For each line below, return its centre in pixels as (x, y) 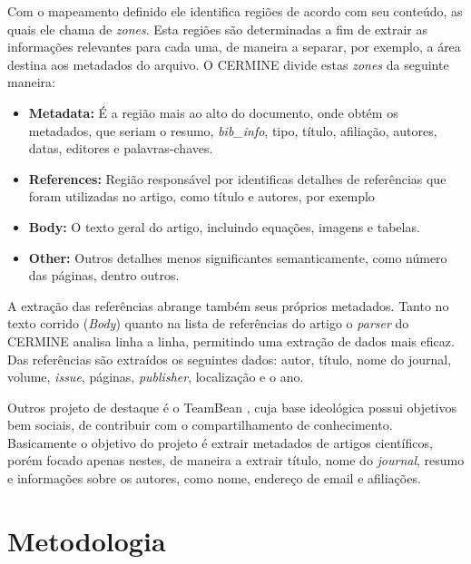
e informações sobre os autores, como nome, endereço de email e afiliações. (214, 478)
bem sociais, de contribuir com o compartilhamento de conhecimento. (200, 425)
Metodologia (87, 540)
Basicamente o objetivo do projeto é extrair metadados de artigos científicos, (220, 442)
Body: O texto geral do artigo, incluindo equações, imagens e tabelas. (224, 226)
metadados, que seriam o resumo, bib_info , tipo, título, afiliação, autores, (233, 130)
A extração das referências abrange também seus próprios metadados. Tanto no (228, 305)
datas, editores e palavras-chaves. (121, 148)
